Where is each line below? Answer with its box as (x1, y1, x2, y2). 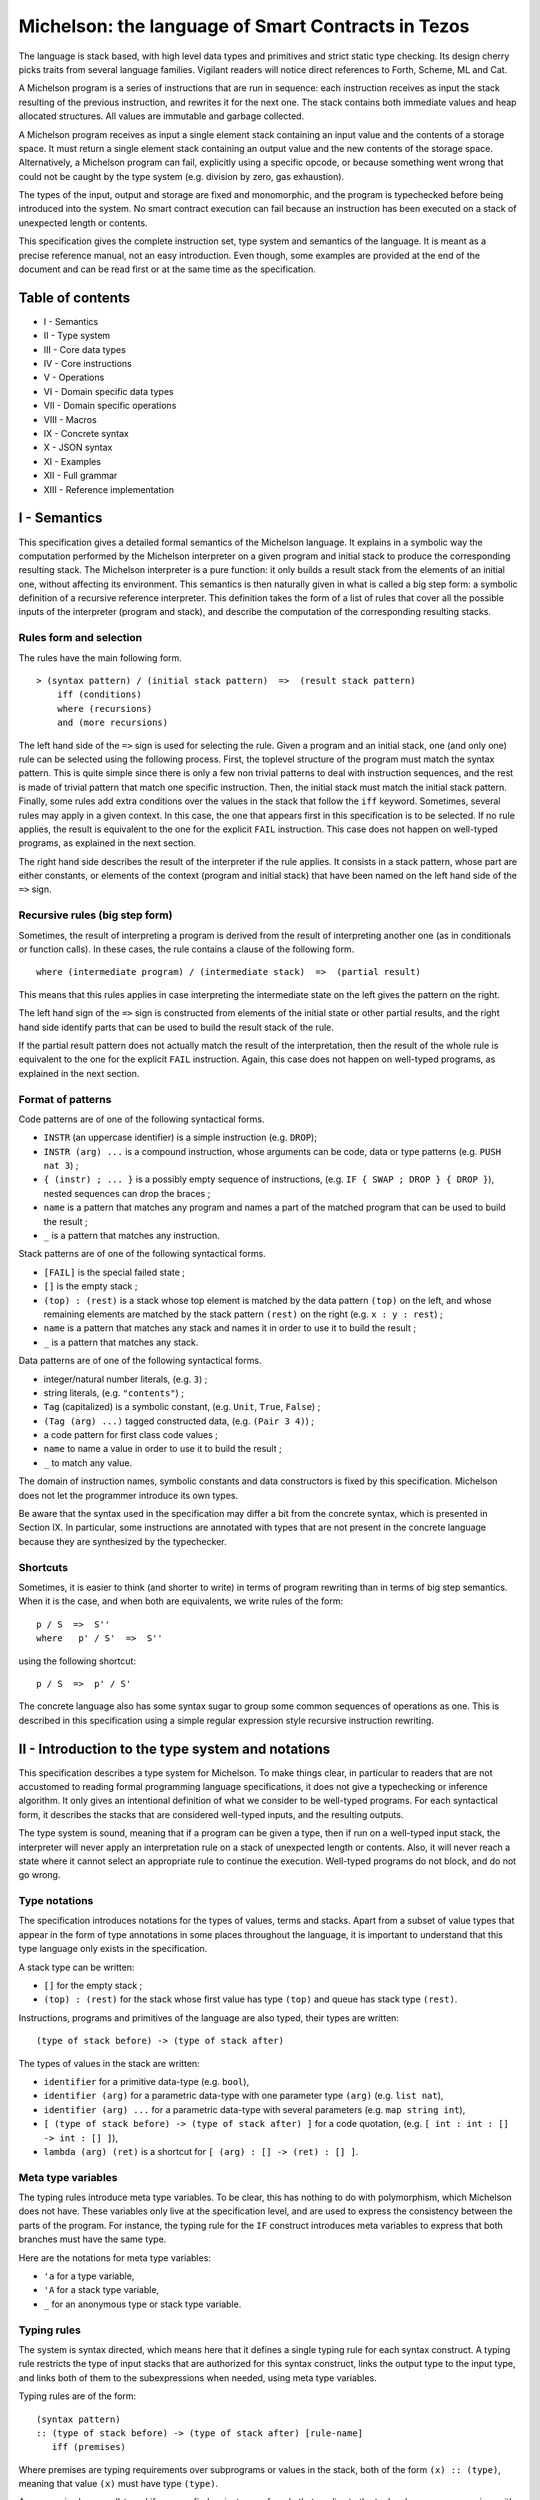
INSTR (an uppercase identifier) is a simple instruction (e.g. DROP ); (43, 1131, 317, 1144)
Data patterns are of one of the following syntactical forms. (18, 1355, 262, 1367)
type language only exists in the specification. (18, 1943, 208, 1955)
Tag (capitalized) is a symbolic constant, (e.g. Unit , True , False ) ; (43, 1401, 321, 1413)
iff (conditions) (56, 689, 142, 700)
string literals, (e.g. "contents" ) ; (43, 1386, 185, 1399)
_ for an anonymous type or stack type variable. (43, 2298, 242, 2310)
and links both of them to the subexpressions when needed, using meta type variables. (18, 2371, 377, 2384)
